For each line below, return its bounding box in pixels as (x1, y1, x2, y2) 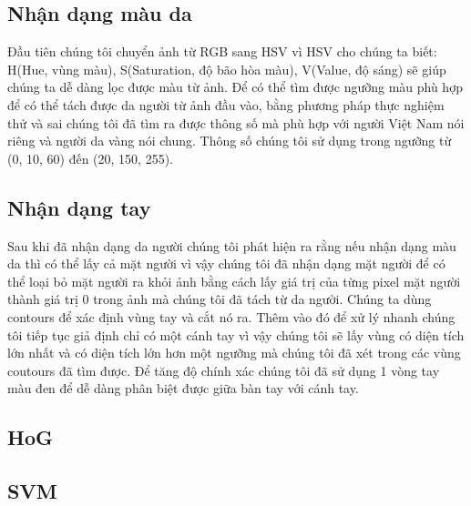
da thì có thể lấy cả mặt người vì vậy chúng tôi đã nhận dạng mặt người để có (7, 254, 445, 273)
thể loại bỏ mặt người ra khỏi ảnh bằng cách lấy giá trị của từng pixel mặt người (7, 271, 461, 290)
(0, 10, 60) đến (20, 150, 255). (7, 148, 173, 167)
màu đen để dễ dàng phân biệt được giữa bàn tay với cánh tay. (7, 379, 359, 398)
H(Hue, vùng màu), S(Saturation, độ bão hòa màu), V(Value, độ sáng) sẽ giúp (7, 59, 446, 78)
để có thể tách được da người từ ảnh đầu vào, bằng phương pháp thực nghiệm (7, 95, 445, 114)
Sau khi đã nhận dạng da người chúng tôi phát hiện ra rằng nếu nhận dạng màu (7, 236, 456, 255)
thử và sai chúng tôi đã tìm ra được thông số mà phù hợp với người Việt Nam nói (7, 113, 465, 132)
